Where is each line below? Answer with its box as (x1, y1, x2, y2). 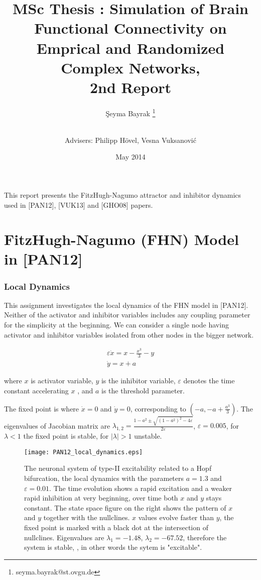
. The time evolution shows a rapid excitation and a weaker (49, 482, 232, 493)
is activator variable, (31, 375, 93, 386)
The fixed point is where (4, 403, 79, 413)
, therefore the (183, 532, 227, 542)
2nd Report (89, 76, 172, 97)
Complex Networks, (61, 57, 200, 77)
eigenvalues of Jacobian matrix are (4, 420, 110, 431)
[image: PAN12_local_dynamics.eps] (24, 448, 143, 456)
